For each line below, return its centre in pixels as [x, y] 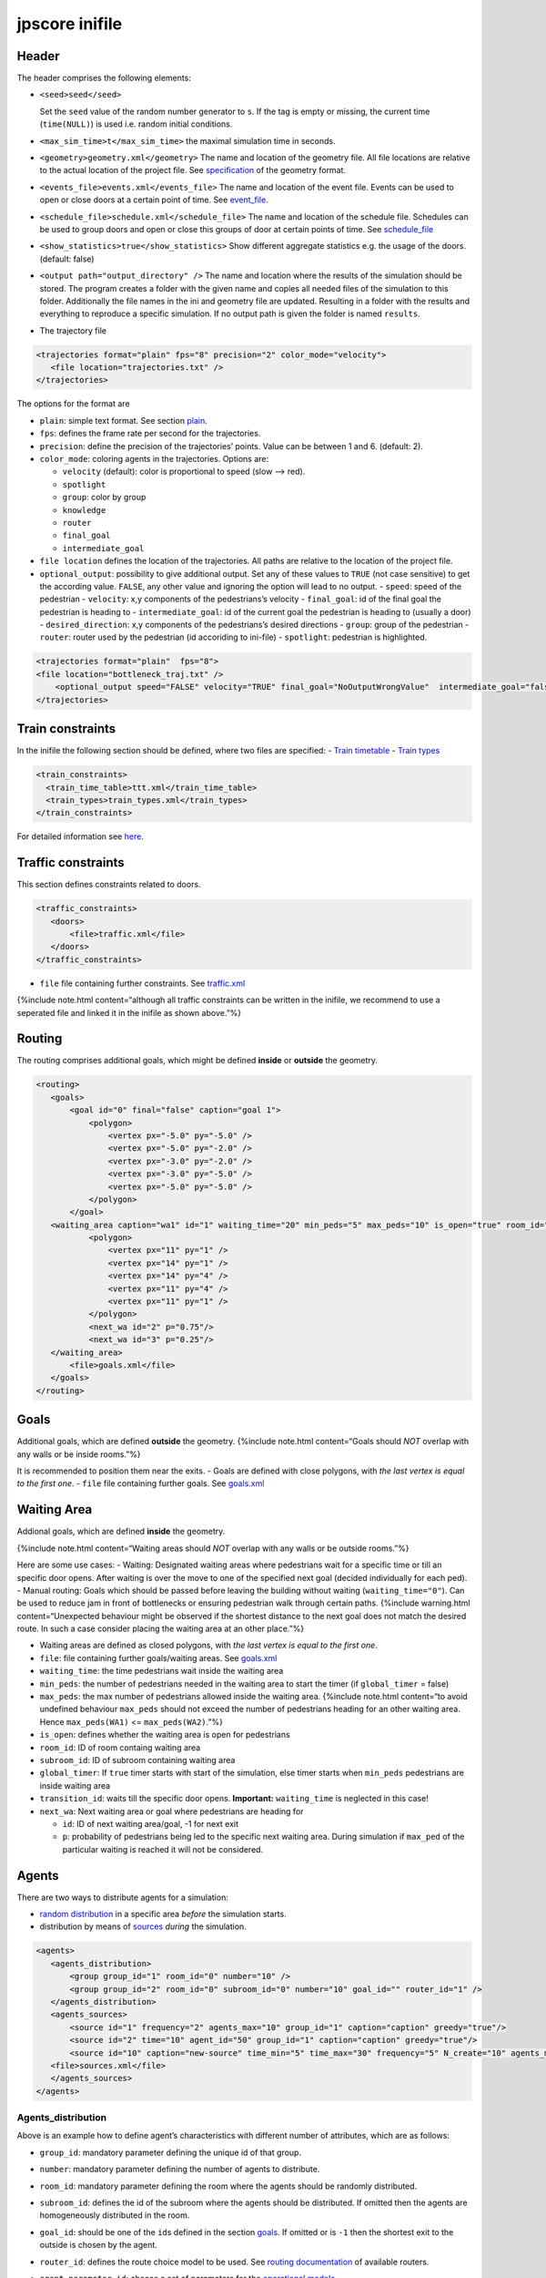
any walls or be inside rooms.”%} [79, 1454]
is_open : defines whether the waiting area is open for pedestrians [165, 1735]
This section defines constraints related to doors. [109, 885]
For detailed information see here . [81, 836]
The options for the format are [74, 404]
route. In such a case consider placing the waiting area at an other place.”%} [161, 1629]
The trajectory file [73, 330]
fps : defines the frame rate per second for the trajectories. [150, 434]
